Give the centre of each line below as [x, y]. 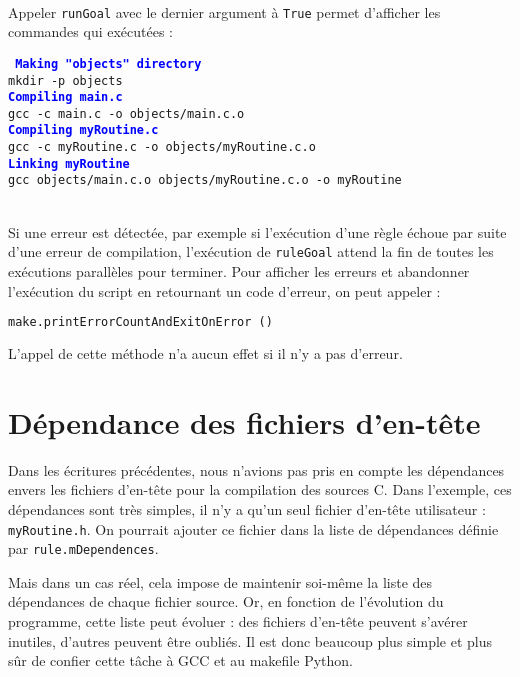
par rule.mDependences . [83, 548]
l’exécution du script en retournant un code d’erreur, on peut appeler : [224, 290]
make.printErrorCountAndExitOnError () [140, 322]
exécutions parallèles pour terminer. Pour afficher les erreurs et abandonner [239, 270]
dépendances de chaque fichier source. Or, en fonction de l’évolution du [226, 601]
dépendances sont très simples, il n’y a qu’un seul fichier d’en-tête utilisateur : [247, 508]
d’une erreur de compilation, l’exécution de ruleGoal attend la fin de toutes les [251, 251]
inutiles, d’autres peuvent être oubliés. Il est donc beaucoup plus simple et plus [250, 640]
